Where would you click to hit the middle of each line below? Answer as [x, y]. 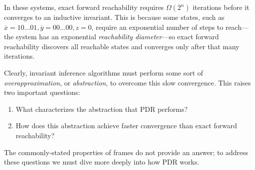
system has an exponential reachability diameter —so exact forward [118, 37]
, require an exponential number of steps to [158, 27]
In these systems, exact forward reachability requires [84, 7]
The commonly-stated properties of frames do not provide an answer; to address [126, 152]
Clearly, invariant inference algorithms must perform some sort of [104, 72]
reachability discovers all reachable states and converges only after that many [122, 46]
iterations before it [221, 7]
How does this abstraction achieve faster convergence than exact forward [126, 126]
